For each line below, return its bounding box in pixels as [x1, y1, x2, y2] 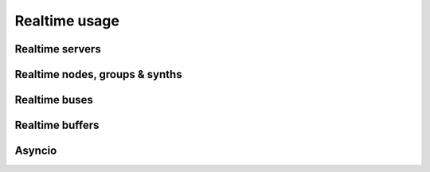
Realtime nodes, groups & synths [14, 68, 182, 81]
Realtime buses [14, 93, 93, 107]
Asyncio [14, 144, 57, 158]
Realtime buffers [14, 119, 100, 132]
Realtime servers [14, 42, 101, 56]
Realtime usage [14, 12, 119, 29]
